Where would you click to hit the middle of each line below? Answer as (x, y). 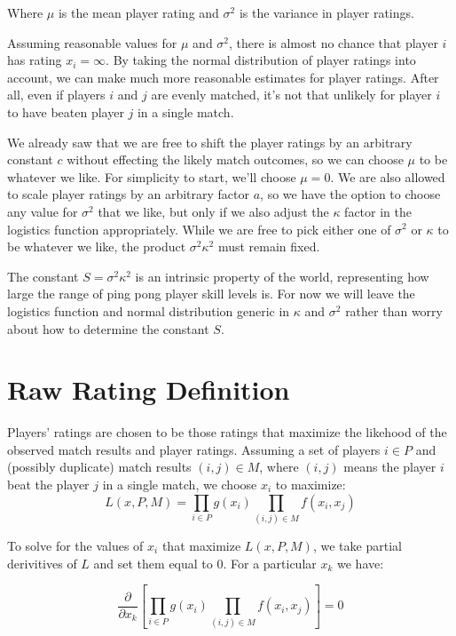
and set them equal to (153, 563)
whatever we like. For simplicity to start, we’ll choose (152, 176)
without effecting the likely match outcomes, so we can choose (235, 159)
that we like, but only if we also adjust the (213, 211)
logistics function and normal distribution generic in (149, 310)
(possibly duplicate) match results (99, 467)
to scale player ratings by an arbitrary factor (129, 194)
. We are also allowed (388, 176)
